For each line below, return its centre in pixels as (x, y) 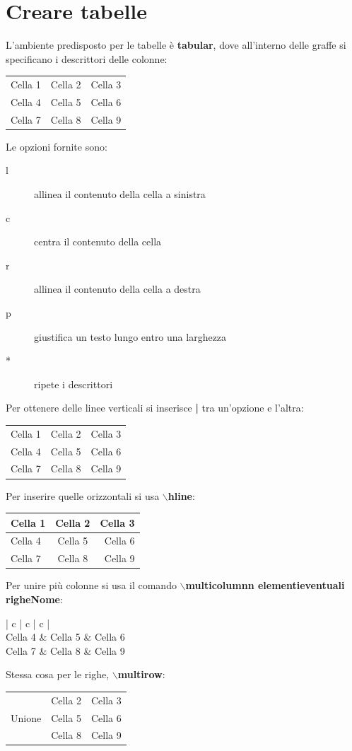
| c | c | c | (28, 623)
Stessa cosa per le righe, (58, 674)
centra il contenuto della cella (98, 241)
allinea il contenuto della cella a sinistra (120, 194)
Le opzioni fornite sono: (57, 146)
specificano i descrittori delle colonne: (87, 58)
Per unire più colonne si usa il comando (91, 585)
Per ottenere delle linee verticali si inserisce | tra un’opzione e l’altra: (155, 408)
